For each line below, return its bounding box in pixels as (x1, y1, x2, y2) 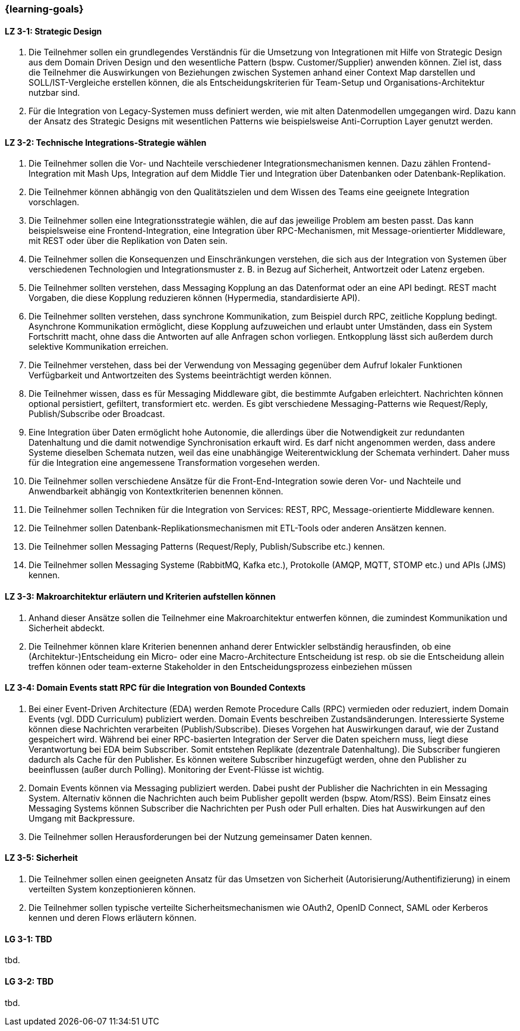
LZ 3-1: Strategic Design (5, 26, 102, 36)
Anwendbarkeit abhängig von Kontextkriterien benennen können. (29, 486, 283, 497)
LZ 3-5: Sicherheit (5, 853, 78, 863)
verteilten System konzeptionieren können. (29, 884, 196, 895)
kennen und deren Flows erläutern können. (29, 913, 197, 923)
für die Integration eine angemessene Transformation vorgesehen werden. (29, 457, 320, 468)
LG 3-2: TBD (5, 976, 54, 986)
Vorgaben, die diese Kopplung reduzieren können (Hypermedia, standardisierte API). (29, 293, 360, 303)
